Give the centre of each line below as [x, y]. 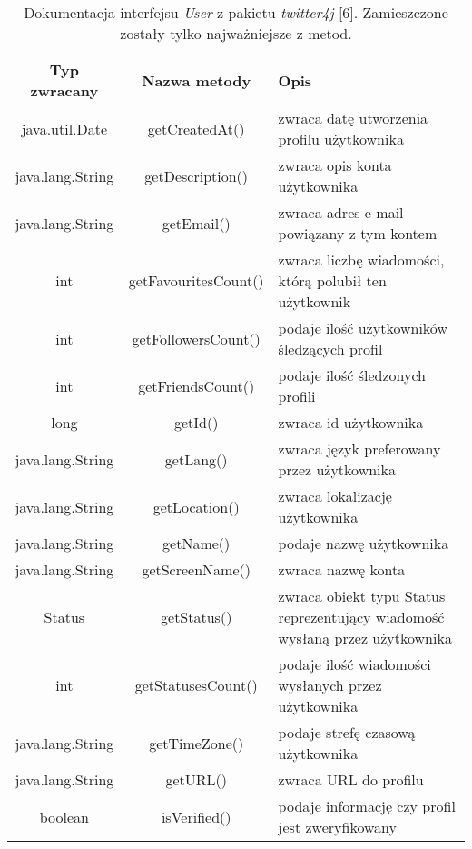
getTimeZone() [197, 743]
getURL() [196, 779]
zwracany [64, 90]
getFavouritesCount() [196, 280]
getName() [197, 543]
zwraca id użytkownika [351, 422]
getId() [196, 422]
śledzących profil [330, 349]
